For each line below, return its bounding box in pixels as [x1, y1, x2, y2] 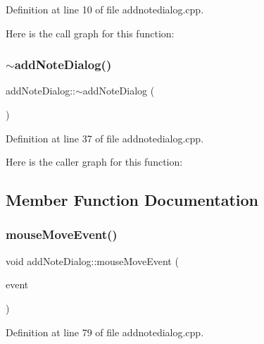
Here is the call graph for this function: [6, 25, 175, 40]
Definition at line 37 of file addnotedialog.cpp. [6, 130, 204, 145]
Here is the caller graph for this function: [6, 154, 183, 169]
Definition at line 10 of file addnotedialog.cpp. [6, 2, 204, 16]
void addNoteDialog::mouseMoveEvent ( [6, 253, 179, 268]
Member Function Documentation [6, 189, 259, 211]
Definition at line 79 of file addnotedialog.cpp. [6, 324, 204, 339]
